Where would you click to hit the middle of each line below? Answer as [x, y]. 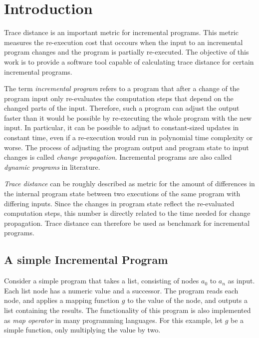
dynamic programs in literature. [52, 166]
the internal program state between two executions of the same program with [122, 194]
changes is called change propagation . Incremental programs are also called [118, 157]
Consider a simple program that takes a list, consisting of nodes [102, 281]
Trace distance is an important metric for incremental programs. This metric [121, 32]
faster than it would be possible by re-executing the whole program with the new [128, 117]
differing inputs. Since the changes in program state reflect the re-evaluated [119, 203]
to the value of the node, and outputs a [187, 300]
